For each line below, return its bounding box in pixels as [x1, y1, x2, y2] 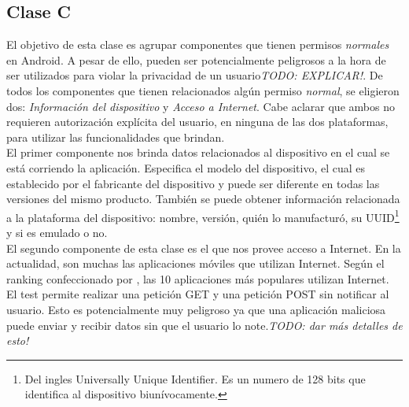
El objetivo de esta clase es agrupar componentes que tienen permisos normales [6, 36, 389, 53]
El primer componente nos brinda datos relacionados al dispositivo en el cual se [6, 144, 390, 161]
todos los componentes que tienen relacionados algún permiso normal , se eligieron [6, 82, 400, 98]
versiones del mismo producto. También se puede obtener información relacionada [6, 191, 400, 207]
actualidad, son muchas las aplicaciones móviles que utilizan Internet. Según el [6, 255, 385, 272]
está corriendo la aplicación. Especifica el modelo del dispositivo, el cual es [6, 159, 366, 176]
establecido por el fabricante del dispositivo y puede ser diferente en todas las [6, 175, 380, 191]
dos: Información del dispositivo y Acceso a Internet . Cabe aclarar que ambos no [6, 98, 395, 114]
